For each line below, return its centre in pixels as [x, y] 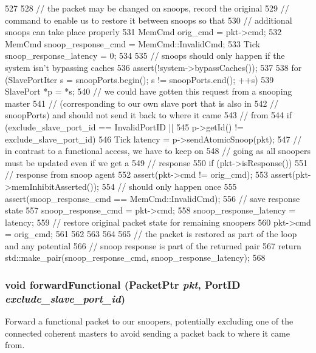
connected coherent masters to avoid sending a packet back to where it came [147, 333]
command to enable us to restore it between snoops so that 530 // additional [149, 20]
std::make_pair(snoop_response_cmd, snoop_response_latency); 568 [135, 257]
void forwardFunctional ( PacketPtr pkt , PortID [123, 284]
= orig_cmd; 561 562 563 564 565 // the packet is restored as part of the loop [151, 234]
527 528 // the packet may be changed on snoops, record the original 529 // [147, 8]
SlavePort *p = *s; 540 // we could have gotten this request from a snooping [149, 91]
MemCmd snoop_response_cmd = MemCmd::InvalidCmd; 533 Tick [132, 43]
